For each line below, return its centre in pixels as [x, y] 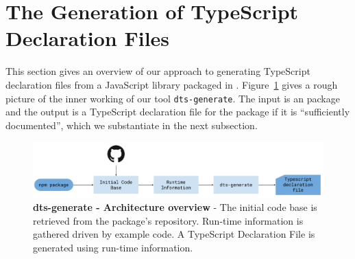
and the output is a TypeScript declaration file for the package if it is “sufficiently [178, 112]
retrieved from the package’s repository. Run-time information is [168, 220]
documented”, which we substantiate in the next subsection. [132, 125]
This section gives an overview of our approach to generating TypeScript [158, 71]
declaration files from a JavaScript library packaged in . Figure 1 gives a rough [172, 84]
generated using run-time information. [113, 247]
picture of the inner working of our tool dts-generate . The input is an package [173, 98]
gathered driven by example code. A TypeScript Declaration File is [174, 234]
